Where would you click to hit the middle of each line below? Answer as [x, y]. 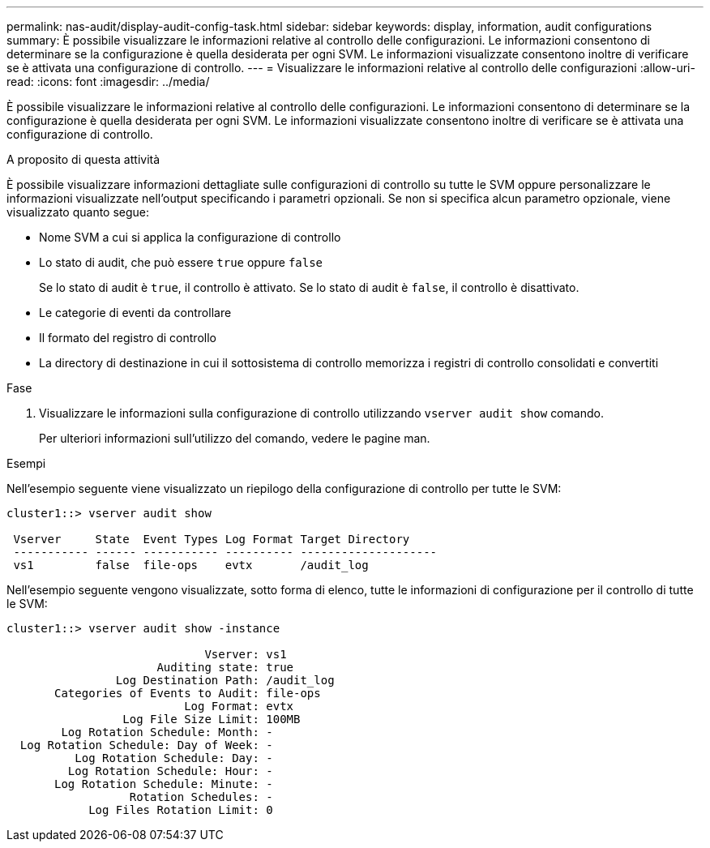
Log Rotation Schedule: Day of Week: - [146, 745]
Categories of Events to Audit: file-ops [188, 693]
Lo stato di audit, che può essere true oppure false [181, 262]
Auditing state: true [225, 667]
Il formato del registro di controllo [128, 338]
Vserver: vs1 [246, 654]
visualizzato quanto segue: [78, 212]
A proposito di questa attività [83, 159]
